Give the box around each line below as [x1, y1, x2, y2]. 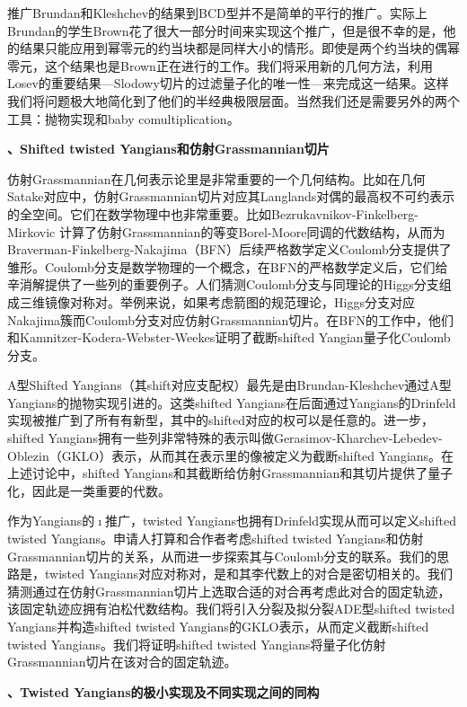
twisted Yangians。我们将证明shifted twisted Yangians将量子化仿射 [7, 634, 386, 653]
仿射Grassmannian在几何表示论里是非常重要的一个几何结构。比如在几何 [7, 169, 426, 188]
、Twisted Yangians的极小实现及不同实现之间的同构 [7, 682, 320, 701]
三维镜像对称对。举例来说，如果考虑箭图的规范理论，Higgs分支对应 [19, 292, 415, 311]
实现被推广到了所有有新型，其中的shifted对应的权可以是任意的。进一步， [7, 411, 434, 429]
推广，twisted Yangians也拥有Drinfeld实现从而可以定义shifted [104, 511, 456, 530]
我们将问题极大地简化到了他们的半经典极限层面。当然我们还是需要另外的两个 [7, 91, 460, 110]
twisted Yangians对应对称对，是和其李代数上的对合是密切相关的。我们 [44, 564, 453, 583]
